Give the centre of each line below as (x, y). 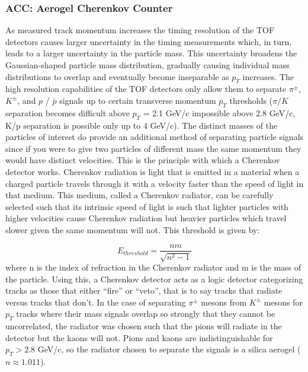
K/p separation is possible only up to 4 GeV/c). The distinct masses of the (142, 125)
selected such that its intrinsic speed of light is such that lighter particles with (147, 206)
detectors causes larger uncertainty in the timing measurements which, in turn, (149, 41)
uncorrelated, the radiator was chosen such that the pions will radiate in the (144, 326)
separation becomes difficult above (68, 112)
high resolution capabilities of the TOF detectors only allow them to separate (146, 89)
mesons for (283, 302)
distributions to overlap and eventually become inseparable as (117, 76)
